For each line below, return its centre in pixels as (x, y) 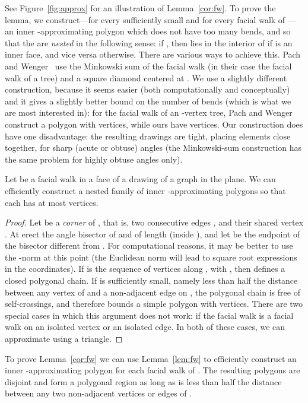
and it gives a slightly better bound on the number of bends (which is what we (148, 101)
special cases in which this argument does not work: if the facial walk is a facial (149, 315)
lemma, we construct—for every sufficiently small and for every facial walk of (145, 19)
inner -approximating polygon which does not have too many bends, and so (153, 31)
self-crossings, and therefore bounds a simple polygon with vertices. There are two (154, 304)
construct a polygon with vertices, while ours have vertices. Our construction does (154, 124)
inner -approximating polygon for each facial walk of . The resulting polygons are (153, 370)
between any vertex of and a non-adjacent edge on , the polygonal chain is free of (153, 292)
